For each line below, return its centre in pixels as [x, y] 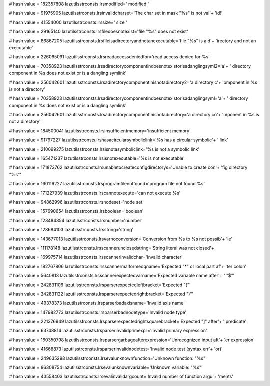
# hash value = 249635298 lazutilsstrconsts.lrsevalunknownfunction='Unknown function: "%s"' [108, 358]
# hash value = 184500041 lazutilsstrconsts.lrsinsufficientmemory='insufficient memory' [100, 131]
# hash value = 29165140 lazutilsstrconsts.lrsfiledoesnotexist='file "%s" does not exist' [99, 31]
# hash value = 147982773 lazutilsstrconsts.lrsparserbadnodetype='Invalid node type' [98, 312]
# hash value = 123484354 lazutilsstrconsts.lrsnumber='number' [76, 220]
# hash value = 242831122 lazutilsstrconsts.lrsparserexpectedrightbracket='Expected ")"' [101, 294]
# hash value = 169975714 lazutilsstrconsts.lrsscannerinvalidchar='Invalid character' [96, 257]
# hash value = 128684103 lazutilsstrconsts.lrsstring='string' [71, 230]
